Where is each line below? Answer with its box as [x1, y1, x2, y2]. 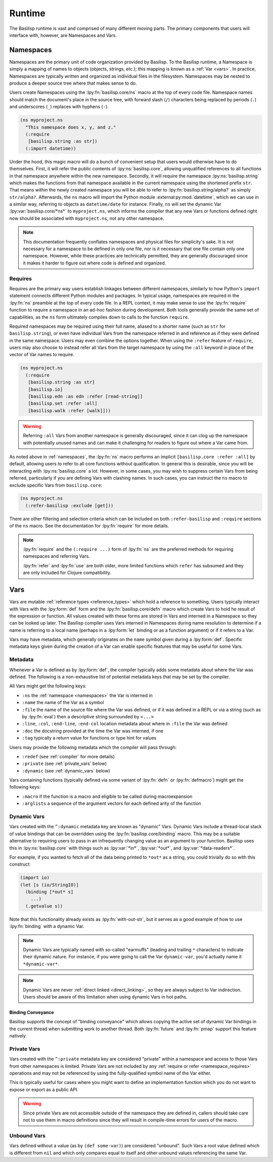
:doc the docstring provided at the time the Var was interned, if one [22, 727, 164, 734]
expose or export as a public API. [9, 1087, 78, 1093]
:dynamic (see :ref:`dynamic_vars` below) [22, 767, 111, 773]
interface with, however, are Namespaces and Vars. [9, 32, 117, 38]
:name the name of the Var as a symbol [22, 700, 104, 706]
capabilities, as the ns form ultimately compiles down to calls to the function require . [9, 314, 190, 320]
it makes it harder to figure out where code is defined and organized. [23, 260, 166, 266]
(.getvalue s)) [25, 903, 63, 909]
